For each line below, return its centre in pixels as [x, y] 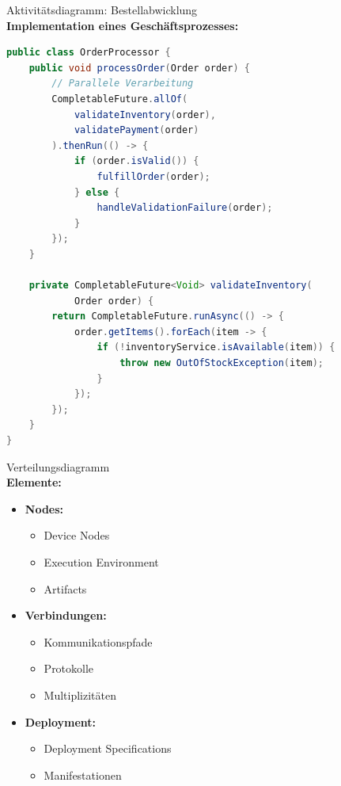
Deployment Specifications [108, 748]
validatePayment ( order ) [136, 130]
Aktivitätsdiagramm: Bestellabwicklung [102, 10]
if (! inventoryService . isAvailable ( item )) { [216, 347]
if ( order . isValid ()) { [136, 161]
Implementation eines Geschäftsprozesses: [123, 25]
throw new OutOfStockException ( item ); [222, 363]
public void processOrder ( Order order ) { [139, 68]
